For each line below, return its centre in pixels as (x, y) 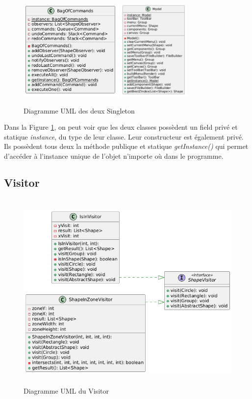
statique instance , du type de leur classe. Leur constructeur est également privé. (124, 136)
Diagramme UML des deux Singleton (79, 110)
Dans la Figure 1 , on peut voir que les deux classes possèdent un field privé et (121, 127)
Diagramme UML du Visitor (66, 391)
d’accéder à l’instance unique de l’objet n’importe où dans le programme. (114, 156)
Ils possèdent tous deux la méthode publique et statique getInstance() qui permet (126, 146)
